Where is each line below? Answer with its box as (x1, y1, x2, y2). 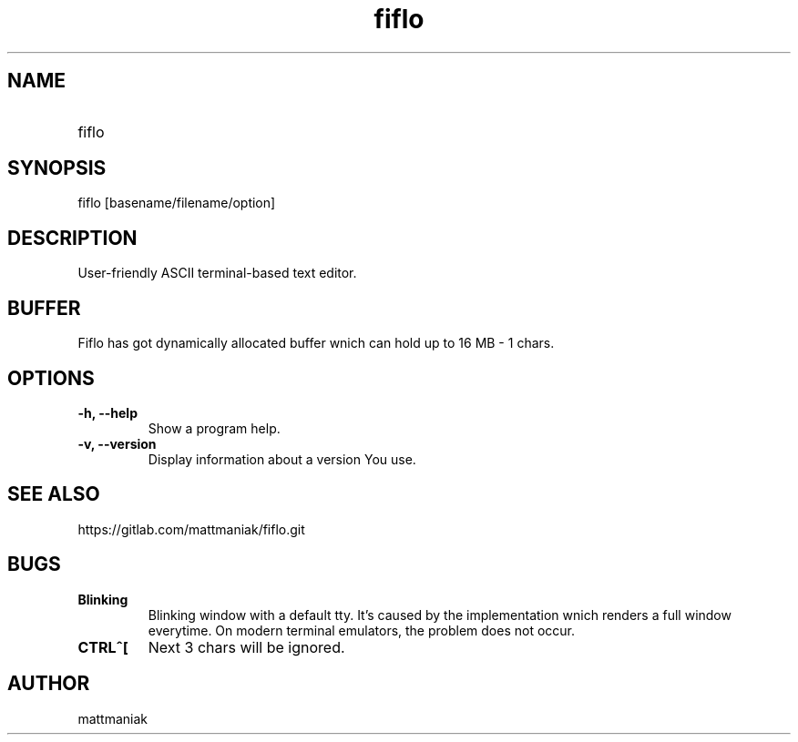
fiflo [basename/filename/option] (77, 195, 276, 211)
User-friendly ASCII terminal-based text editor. (77, 265, 357, 281)
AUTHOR (7, 672, 90, 696)
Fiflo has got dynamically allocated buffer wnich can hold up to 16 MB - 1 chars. (77, 335, 555, 351)
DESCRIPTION (7, 226, 138, 249)
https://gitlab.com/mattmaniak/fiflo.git (77, 521, 305, 537)
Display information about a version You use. (148, 451, 416, 467)
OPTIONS (7, 366, 95, 390)
